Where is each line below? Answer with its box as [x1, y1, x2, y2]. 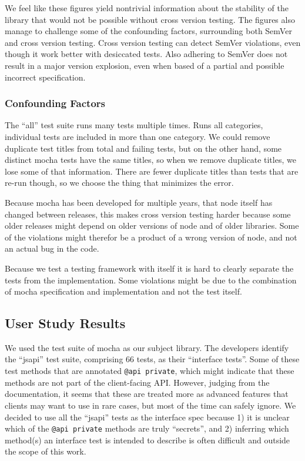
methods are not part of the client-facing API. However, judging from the [5, 376, 270, 388]
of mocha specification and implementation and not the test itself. [5, 285, 242, 298]
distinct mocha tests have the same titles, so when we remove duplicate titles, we [5, 153, 296, 166]
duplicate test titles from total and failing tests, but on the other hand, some [5, 142, 282, 154]
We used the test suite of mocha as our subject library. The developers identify [5, 341, 289, 353]
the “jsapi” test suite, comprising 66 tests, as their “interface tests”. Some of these [5, 353, 300, 365]
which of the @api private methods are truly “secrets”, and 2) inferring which [5, 422, 289, 435]
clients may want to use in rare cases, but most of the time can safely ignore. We [5, 399, 296, 411]
